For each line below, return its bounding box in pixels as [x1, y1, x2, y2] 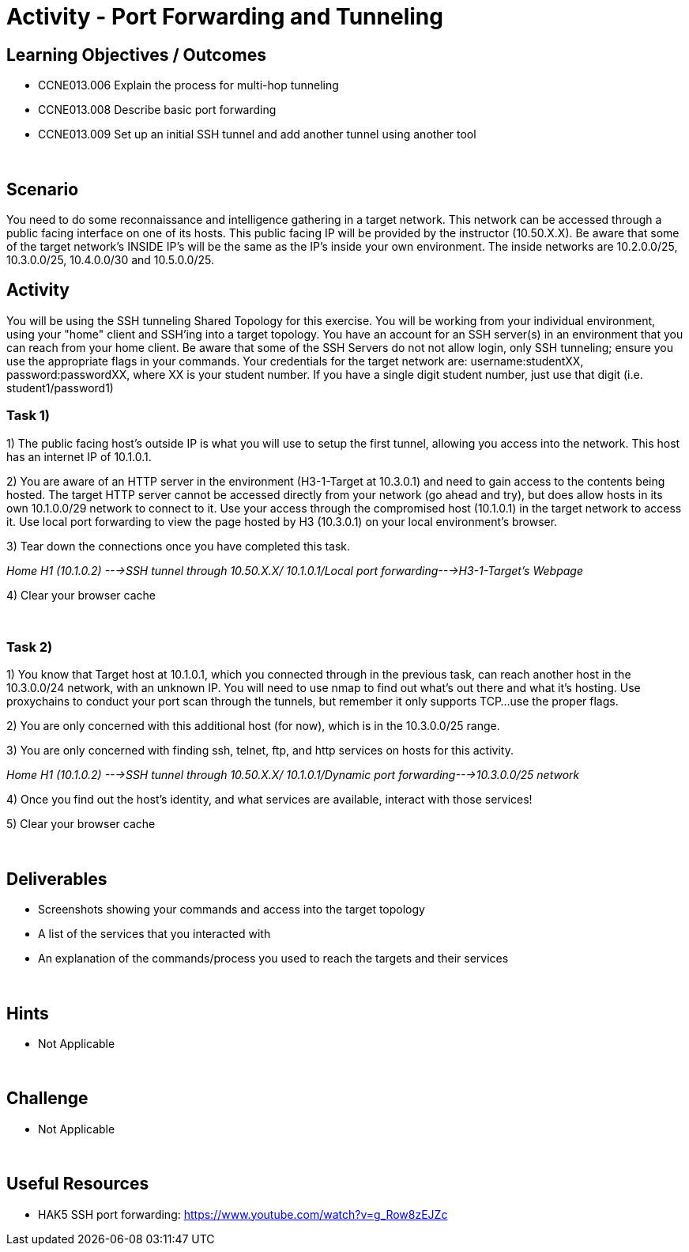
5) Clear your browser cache [6, 817, 156, 831]
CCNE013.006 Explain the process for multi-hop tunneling [38, 78, 339, 93]
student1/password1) [6, 380, 114, 395]
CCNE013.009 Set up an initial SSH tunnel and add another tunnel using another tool [38, 127, 476, 142]
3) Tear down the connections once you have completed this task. [6, 539, 351, 553]
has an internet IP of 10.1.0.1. [6, 449, 152, 463]
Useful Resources [6, 1174, 149, 1194]
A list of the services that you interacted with [38, 927, 271, 941]
